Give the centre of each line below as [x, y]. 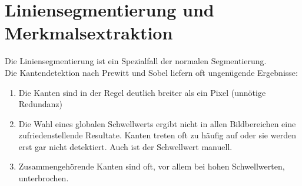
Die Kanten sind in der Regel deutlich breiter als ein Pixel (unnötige [142, 92]
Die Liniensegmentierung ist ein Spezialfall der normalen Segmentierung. [136, 61]
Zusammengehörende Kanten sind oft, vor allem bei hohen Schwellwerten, [152, 166]
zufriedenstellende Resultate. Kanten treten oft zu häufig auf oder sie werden [157, 135]
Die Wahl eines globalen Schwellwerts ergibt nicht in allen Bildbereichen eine [157, 123]
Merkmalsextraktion [89, 33]
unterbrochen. [44, 178]
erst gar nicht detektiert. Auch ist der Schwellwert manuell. [125, 146]
